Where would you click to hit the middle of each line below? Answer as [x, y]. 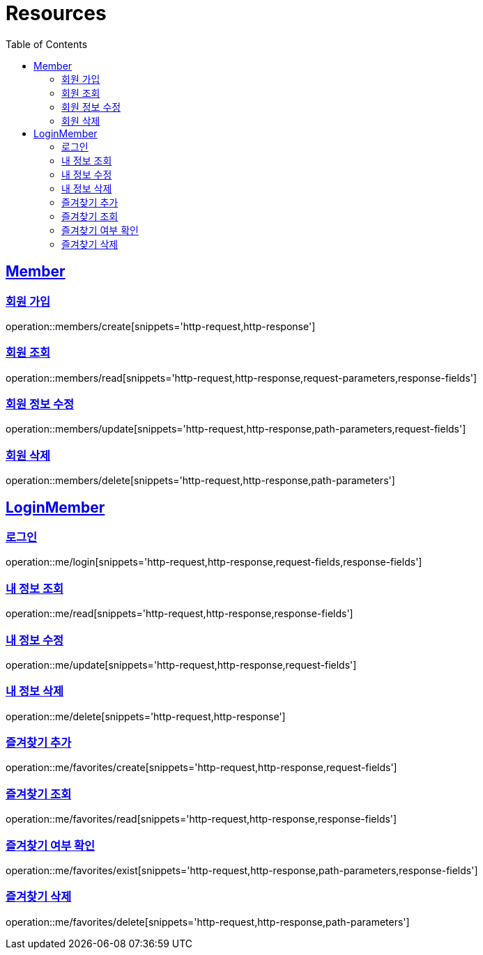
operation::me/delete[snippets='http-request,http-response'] [146, 716]
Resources [56, 13]
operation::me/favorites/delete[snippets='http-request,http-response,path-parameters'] [208, 922]
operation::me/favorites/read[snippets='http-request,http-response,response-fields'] [201, 819]
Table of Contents [47, 44]
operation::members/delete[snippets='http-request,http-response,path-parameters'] [200, 481]
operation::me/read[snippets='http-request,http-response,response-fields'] [179, 614]
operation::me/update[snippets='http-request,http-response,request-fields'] [181, 665]
